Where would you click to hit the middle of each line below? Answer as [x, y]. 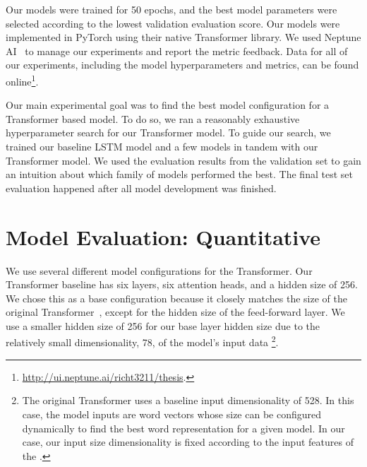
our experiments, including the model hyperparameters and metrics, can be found [182, 65]
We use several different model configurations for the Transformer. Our [159, 270]
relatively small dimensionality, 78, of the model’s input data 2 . [142, 341]
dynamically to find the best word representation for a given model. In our [183, 428]
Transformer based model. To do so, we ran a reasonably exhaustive [153, 118]
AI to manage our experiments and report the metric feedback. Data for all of [177, 51]
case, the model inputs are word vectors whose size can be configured [172, 414]
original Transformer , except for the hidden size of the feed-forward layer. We [175, 312]
